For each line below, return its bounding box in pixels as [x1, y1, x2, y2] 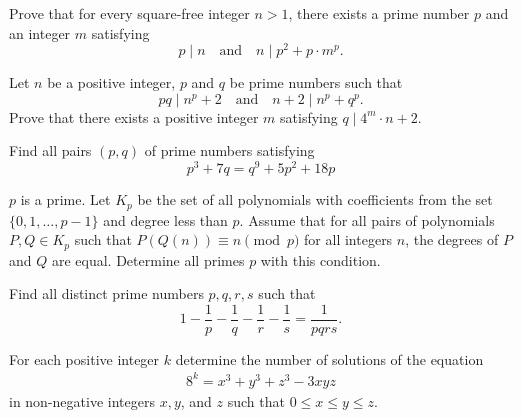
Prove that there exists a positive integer [9, 106, 259, 127]
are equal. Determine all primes [51, 249, 245, 270]
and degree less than [103, 209, 228, 230]
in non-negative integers [9, 391, 155, 411]
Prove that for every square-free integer [9, 3, 250, 23]
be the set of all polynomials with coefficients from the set [137, 189, 493, 210]
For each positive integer [9, 348, 160, 369]
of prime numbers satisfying [144, 140, 315, 161]
